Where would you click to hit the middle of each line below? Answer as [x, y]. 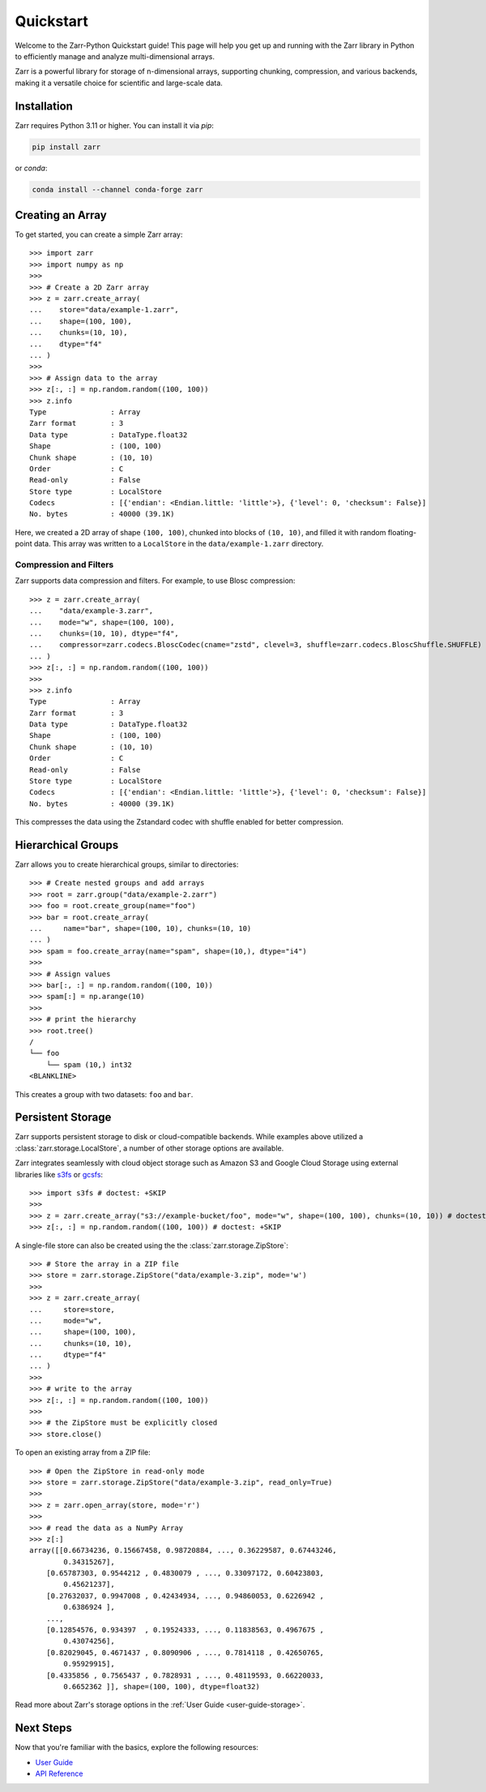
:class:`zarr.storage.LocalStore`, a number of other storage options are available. [149, 1148]
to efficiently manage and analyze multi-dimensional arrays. [115, 56]
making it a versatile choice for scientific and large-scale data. [119, 83]
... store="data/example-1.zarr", [104, 310]
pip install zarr [66, 147]
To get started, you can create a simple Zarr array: [99, 234]
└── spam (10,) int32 [89, 1065]
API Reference [59, 1774]
